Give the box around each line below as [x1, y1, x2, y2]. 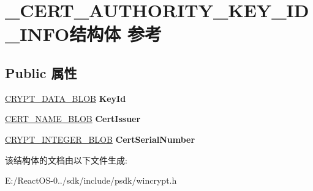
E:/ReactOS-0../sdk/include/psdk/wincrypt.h [5, 174, 177, 187]
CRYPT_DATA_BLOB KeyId [5, 92, 126, 104]
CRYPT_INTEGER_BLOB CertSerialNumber [5, 132, 195, 145]
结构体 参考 [69, 21, 162, 46]
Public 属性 [5, 63, 77, 82]
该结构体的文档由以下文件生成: [5, 153, 127, 166]
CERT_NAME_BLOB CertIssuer [5, 112, 141, 125]
